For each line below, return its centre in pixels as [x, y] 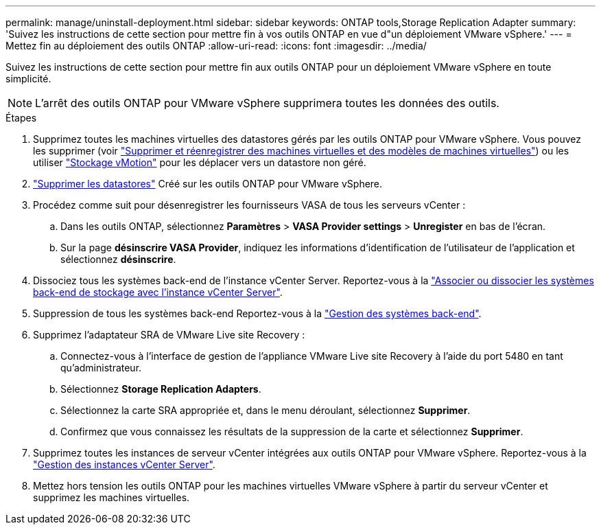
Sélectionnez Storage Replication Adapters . [161, 389]
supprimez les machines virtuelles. [111, 497]
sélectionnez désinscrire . [118, 259]
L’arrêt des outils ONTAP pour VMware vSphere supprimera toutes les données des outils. [267, 103]
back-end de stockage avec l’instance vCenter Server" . [158, 292]
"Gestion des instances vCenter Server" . [124, 464]
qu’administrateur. [101, 368]
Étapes [21, 118]
